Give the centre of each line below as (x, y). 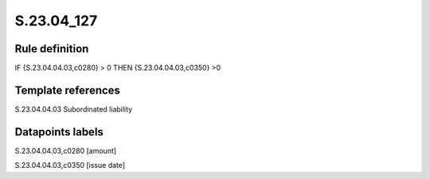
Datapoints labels (59, 132)
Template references (68, 90)
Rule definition (52, 49)
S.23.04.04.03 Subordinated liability (74, 109)
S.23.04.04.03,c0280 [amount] (66, 150)
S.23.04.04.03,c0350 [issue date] (70, 166)
